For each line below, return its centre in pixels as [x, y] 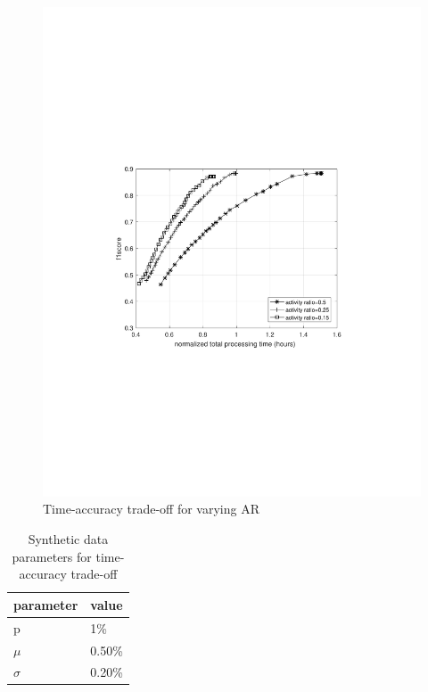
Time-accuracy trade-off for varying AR [151, 509]
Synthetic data [68, 539]
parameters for [52, 556]
